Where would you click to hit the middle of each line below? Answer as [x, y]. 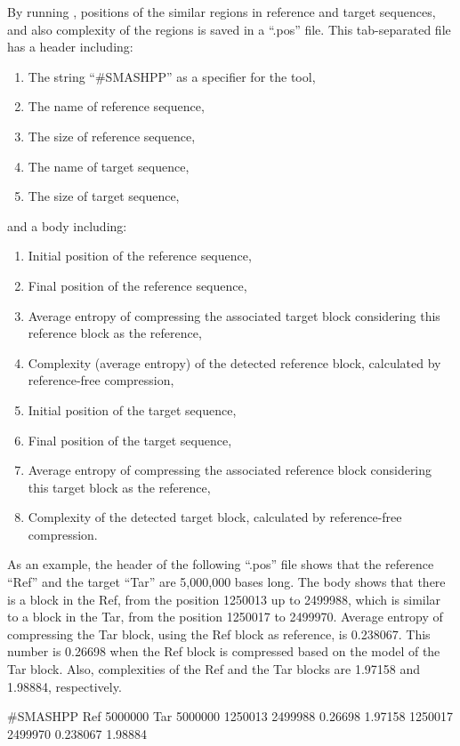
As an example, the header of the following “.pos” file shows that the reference [221, 564]
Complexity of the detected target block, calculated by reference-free [215, 517]
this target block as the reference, [119, 487]
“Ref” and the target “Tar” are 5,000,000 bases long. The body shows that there [226, 582]
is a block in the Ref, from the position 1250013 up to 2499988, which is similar [224, 599]
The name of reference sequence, [116, 106]
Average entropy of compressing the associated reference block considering [230, 470]
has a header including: [70, 47]
